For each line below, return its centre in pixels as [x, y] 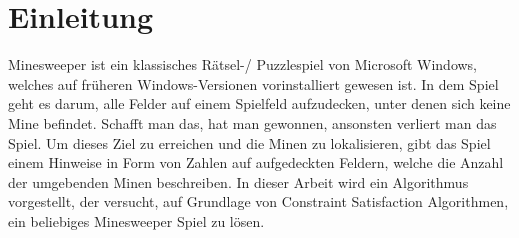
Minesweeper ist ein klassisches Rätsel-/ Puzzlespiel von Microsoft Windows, [243, 64]
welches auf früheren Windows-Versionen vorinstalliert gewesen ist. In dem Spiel [253, 83]
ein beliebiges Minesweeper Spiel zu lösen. [136, 220]
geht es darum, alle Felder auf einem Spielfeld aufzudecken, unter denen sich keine [259, 103]
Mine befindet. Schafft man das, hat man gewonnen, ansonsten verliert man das [252, 122]
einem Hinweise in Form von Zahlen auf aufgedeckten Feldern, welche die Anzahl [256, 162]
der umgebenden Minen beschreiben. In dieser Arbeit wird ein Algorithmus [238, 181]
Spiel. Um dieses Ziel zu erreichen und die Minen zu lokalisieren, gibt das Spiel [249, 142]
